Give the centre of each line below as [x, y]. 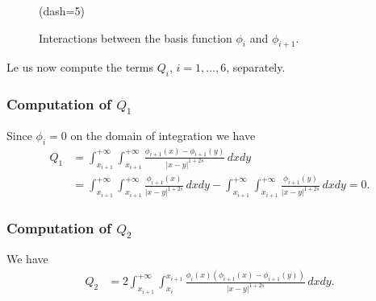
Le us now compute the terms [80, 67]
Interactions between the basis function [136, 37]
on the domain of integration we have [163, 135]
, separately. [256, 67]
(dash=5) [62, 10]
